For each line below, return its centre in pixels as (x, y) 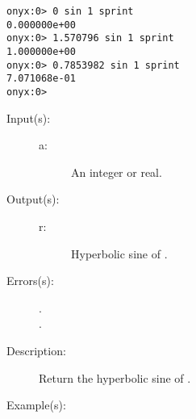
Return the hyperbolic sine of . (115, 377)
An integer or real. (117, 172)
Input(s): (29, 117)
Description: (36, 350)
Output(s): (33, 199)
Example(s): (36, 405)
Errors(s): (30, 281)
